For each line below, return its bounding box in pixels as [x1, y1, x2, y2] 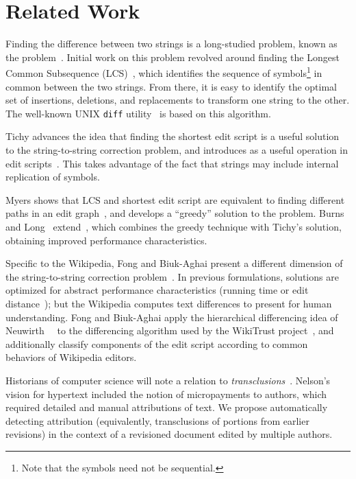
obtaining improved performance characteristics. [5, 233, 207, 247]
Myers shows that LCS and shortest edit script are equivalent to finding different [5, 192, 345, 207]
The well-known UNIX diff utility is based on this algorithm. [5, 106, 271, 120]
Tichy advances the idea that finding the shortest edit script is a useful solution [5, 129, 340, 143]
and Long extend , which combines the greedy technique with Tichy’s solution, [5, 219, 342, 233]
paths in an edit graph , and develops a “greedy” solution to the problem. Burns [5, 206, 344, 220]
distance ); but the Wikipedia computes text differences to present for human [5, 296, 332, 310]
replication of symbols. [5, 170, 100, 184]
